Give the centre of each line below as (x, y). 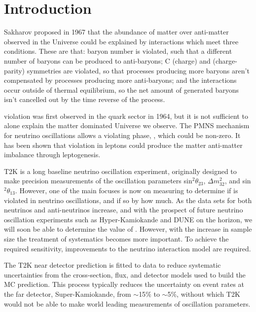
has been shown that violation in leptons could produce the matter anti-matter (123, 145)
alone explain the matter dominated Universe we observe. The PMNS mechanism (127, 125)
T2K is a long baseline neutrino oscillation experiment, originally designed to (120, 171)
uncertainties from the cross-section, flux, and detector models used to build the (125, 274)
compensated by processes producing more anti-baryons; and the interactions (120, 80)
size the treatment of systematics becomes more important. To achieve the (116, 239)
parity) (15, 70)
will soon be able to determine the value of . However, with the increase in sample (128, 229)
